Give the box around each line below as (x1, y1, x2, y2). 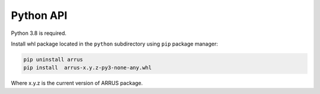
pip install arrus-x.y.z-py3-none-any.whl (23, 64, 152, 71)
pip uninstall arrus (23, 56, 83, 63)
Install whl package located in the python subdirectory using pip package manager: (11, 40, 219, 47)
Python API (11, 9, 68, 22)
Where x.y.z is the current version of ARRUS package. (11, 80, 143, 87)
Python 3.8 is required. (11, 30, 67, 37)
